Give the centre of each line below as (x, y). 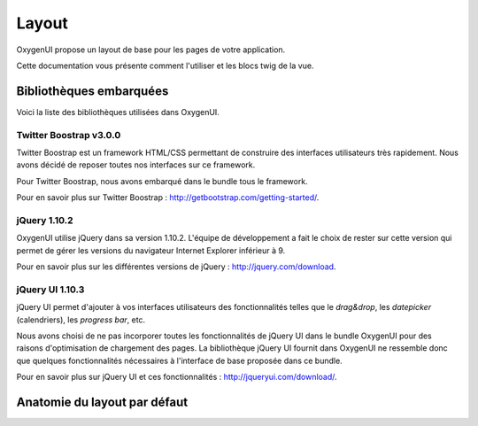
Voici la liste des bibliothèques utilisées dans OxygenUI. (118, 112)
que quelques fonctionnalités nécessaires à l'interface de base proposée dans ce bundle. (179, 360)
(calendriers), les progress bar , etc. (81, 320)
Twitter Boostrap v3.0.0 (69, 135)
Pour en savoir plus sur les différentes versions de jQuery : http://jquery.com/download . (176, 267)
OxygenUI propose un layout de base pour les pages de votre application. (151, 50)
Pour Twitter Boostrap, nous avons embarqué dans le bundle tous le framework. (162, 181)
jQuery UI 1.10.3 (50, 290)
